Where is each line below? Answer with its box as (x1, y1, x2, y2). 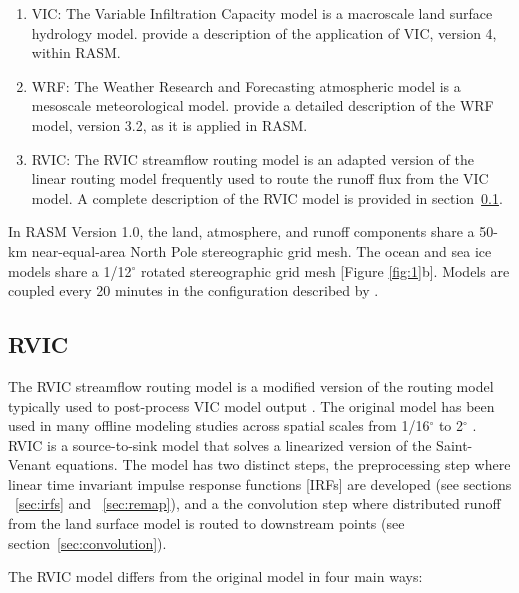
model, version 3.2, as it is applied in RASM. (31, 114, 308, 135)
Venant (8, 454, 52, 475)
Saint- (436, 434, 473, 455)
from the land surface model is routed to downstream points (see (8, 513, 405, 534)
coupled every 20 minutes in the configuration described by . (8, 280, 379, 301)
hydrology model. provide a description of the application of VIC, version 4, (31, 22, 497, 43)
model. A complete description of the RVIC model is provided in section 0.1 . (31, 187, 503, 208)
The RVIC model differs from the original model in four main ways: (8, 566, 423, 587)
